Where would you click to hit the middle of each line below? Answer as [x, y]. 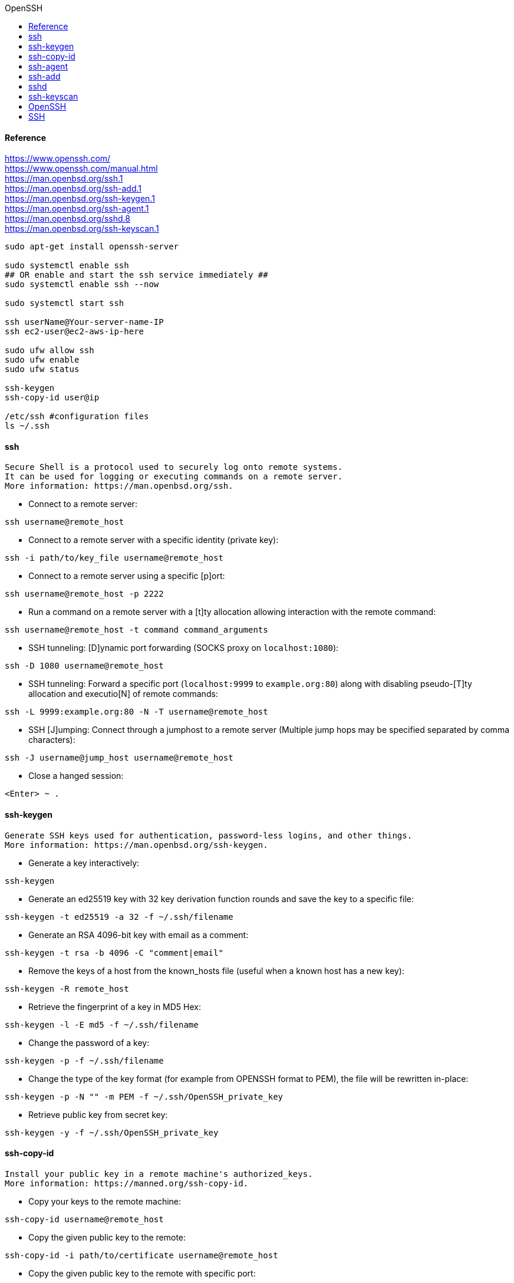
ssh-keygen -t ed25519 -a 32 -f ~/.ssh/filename [119, 917]
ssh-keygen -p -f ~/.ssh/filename [84, 1060]
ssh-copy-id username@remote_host [84, 1219]
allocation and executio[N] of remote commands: [123, 694]
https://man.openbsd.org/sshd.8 [67, 219]
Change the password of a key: [89, 1042]
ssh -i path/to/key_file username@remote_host [114, 558]
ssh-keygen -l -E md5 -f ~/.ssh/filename [102, 1024]
